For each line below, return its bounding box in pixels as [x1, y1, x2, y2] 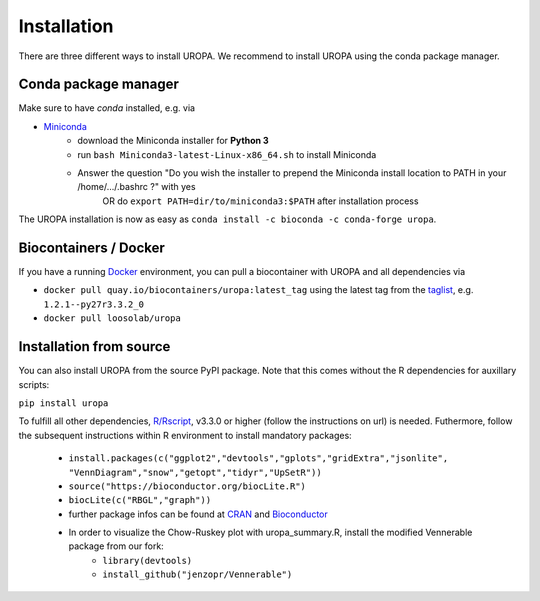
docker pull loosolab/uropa [43, 313, 182, 324]
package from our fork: [68, 540, 164, 552]
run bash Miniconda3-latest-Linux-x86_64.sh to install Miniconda [77, 148, 377, 160]
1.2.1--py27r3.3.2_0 [43, 298, 145, 310]
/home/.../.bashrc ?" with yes [77, 181, 196, 193]
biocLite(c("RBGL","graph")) [68, 495, 212, 506]
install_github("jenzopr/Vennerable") [102, 569, 293, 580]
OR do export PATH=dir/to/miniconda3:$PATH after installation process [102, 195, 419, 207]
